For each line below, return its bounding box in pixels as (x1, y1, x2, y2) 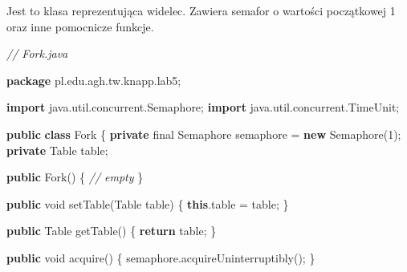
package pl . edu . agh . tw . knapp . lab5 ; (6, 71, 181, 88)
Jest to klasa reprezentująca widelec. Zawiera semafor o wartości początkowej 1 (6, 2, 396, 18)
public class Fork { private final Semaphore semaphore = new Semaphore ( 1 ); (6, 125, 401, 142)
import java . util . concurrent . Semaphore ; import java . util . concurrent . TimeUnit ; (6, 99, 400, 116)
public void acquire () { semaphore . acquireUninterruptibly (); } (6, 249, 315, 266)
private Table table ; (6, 141, 108, 158)
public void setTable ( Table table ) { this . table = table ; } (6, 195, 289, 212)
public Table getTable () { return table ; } (6, 222, 217, 239)
